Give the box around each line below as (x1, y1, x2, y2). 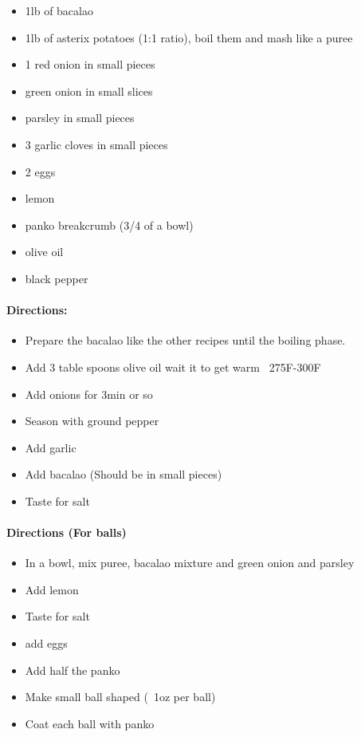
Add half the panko (25, 661, 120, 678)
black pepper (25, 270, 88, 286)
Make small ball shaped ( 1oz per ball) (25, 688, 216, 705)
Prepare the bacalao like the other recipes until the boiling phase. (25, 332, 346, 349)
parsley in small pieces (25, 109, 135, 126)
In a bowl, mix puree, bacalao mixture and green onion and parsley (25, 554, 355, 571)
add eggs (25, 635, 68, 652)
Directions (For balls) (6, 524, 127, 541)
